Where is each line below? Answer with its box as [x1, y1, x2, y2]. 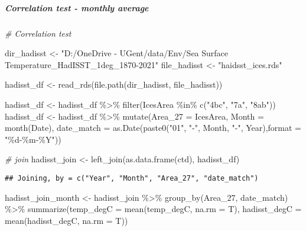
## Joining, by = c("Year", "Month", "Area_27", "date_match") [5, 174, 259, 182]
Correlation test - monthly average [5, 1, 149, 14]
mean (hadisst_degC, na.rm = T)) [5, 214, 128, 226]
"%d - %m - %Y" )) [5, 133, 61, 145]
